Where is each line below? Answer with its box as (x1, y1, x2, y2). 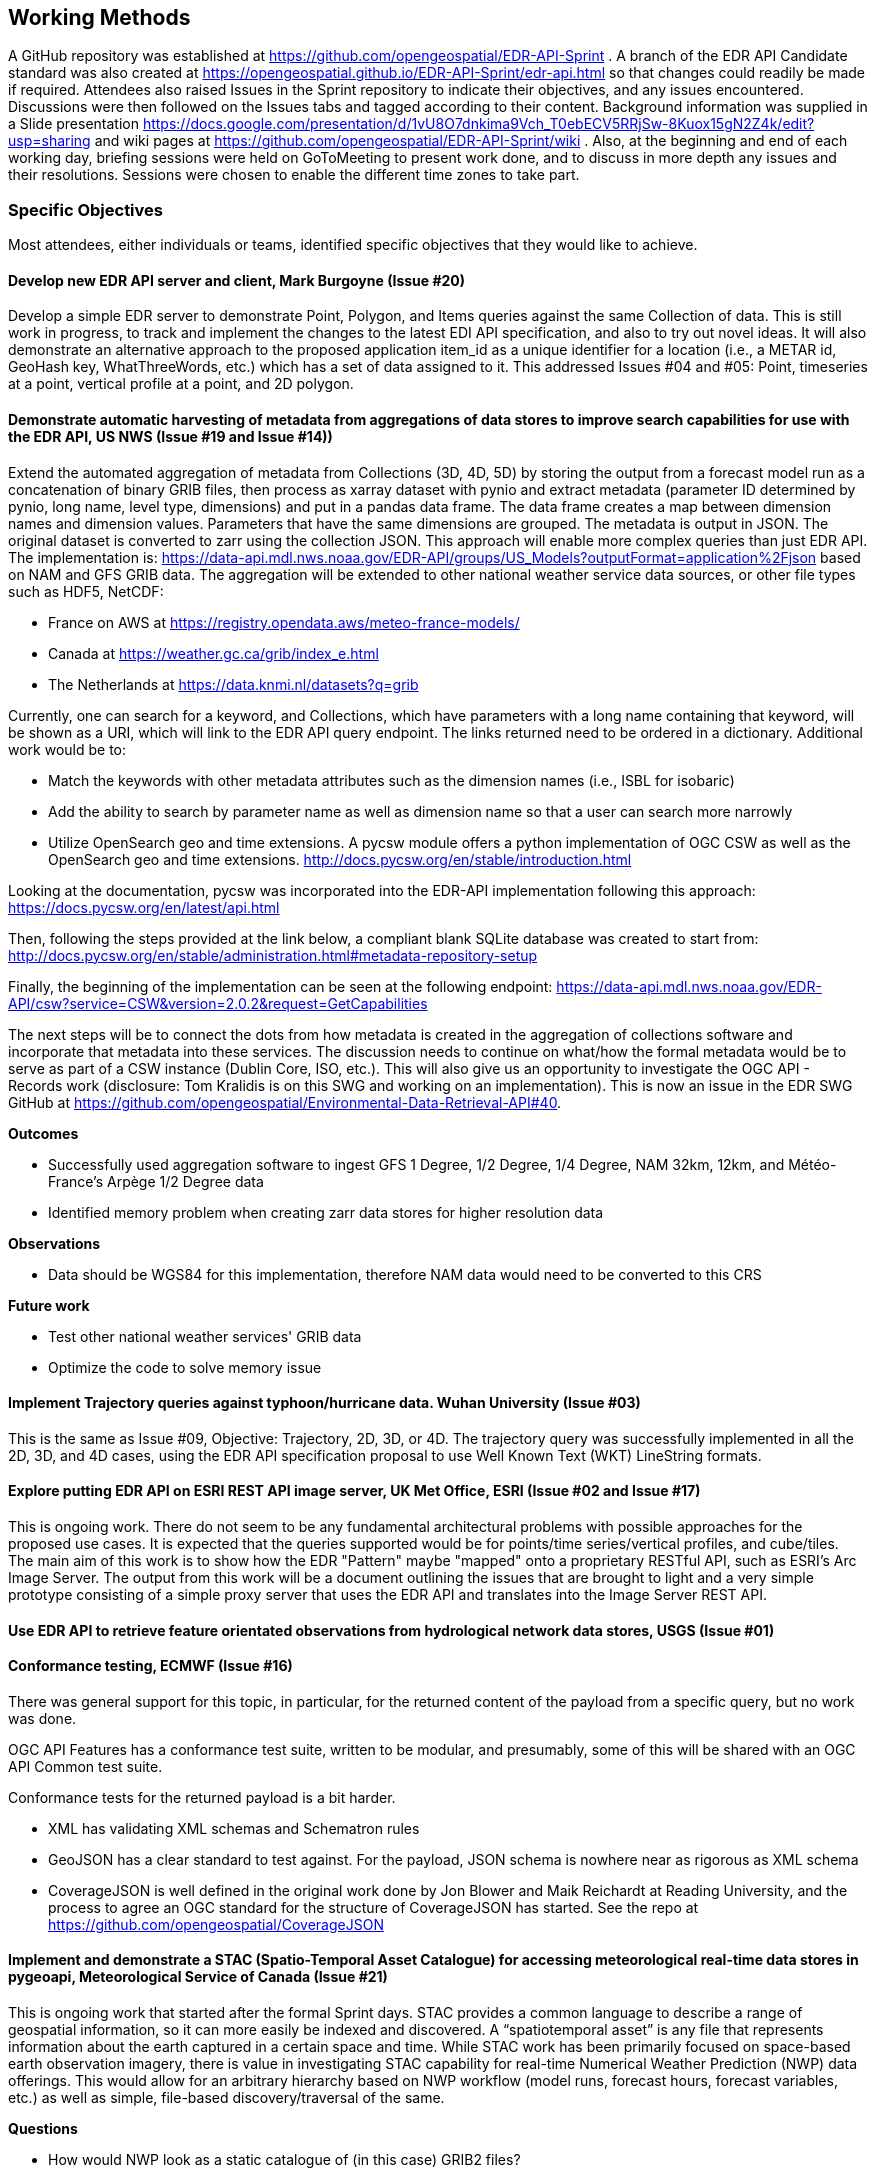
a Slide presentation (8, 115, 139, 133)
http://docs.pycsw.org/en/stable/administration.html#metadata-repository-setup (8, 946, 538, 964)
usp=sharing (8, 132, 91, 150)
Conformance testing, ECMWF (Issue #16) (8, 1657, 293, 1675)
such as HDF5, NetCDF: (8, 582, 164, 600)
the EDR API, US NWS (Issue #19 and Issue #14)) (8, 428, 333, 445)
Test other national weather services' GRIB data (48, 1327, 362, 1345)
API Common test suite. (8, 1757, 163, 1775)
